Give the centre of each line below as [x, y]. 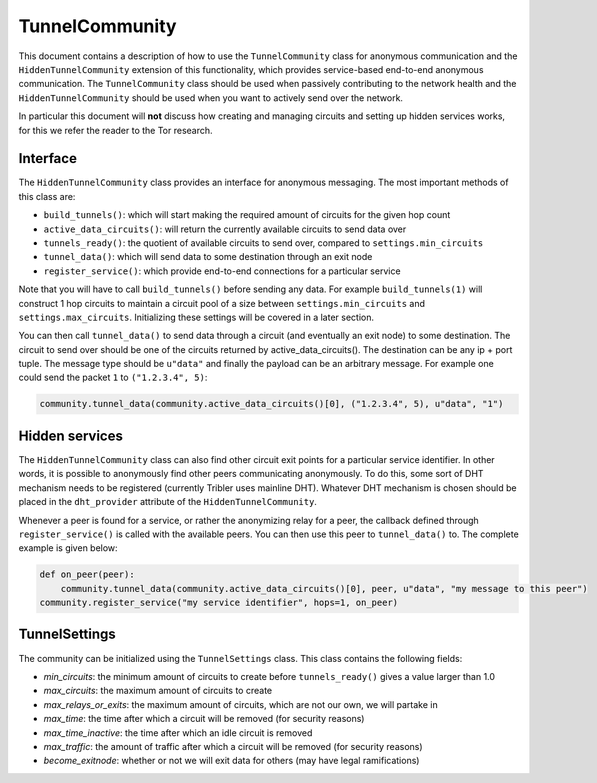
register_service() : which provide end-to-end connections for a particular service [222, 271]
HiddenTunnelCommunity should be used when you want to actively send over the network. [211, 97]
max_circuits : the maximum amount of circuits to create [158, 691]
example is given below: [68, 548]
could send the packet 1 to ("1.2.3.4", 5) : [113, 377]
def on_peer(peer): [87, 574]
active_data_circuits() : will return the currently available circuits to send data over [225, 229]
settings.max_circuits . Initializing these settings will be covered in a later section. [196, 317]
